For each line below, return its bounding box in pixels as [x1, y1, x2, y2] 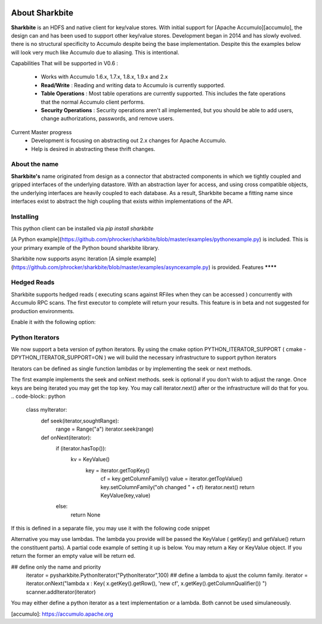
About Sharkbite [11, 8, 74, 18]
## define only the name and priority [11, 563, 101, 570]
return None [70, 511, 101, 518]
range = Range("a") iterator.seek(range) [55, 425, 154, 433]
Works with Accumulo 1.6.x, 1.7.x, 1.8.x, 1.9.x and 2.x [41, 73, 168, 81]
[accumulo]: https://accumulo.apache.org [11, 610, 113, 617]
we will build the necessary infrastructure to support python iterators [107, 354, 277, 361]
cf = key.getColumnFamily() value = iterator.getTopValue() [100, 475, 243, 483]
